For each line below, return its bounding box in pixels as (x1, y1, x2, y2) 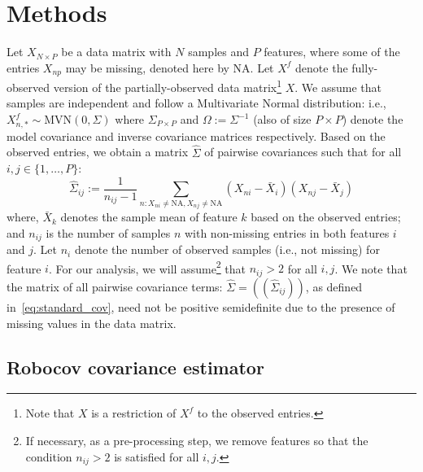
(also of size (253, 111, 312, 128)
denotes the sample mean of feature (60, 208, 238, 225)
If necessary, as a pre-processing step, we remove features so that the (25, 431, 368, 448)
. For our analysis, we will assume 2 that (48, 257, 246, 277)
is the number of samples (46, 224, 171, 241)
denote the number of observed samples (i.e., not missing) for (74, 241, 380, 258)
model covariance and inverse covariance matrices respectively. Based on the (7, 127, 386, 144)
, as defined (305, 278, 363, 295)
